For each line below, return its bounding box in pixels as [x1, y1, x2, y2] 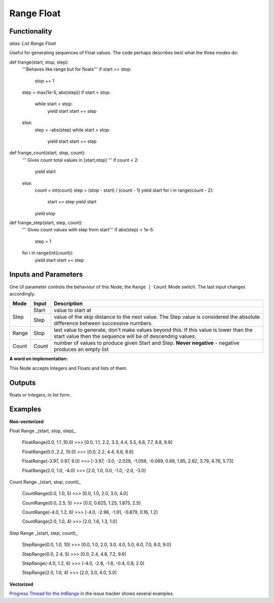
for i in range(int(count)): [22, 250, 74, 256]
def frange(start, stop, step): [9, 59, 69, 65]
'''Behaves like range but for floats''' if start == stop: [22, 66, 132, 72]
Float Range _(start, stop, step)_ [9, 428, 76, 434]
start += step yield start [47, 199, 97, 205]
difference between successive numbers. [53, 320, 153, 327]
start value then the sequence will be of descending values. [53, 333, 196, 340]
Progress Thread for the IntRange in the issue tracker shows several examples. [9, 590, 175, 597]
